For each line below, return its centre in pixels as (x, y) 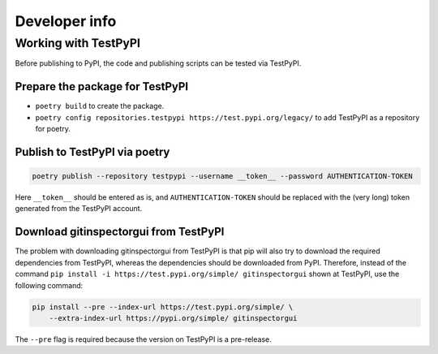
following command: (49, 285)
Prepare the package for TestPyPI (102, 86)
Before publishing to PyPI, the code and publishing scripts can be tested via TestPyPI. (158, 63)
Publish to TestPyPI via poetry (92, 151)
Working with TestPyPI (78, 43)
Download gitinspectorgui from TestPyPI (120, 232)
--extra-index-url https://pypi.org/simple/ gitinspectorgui (173, 318)
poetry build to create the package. (100, 106)
